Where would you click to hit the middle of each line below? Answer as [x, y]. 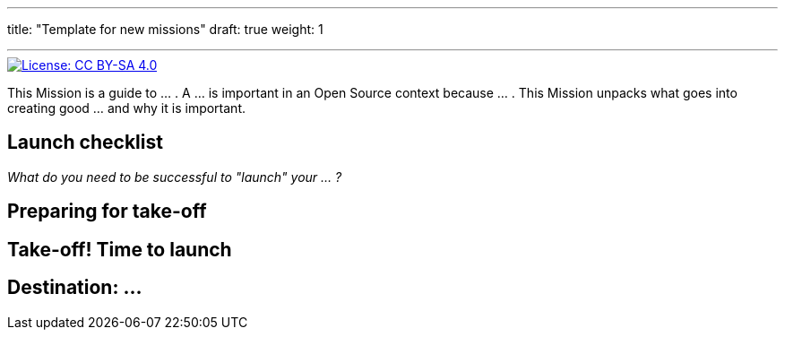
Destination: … [75, 288]
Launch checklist [85, 143]
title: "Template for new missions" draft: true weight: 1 [165, 29]
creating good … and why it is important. [126, 108]
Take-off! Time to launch [120, 249]
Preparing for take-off [107, 212]
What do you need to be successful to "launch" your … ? [175, 177]
